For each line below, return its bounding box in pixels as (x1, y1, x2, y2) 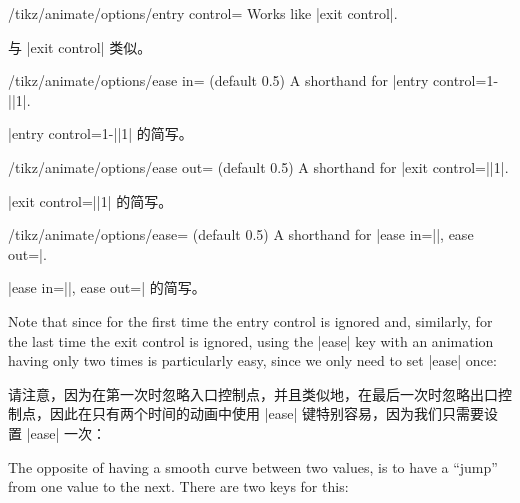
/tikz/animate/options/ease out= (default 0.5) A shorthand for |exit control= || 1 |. (8, 156, 509, 177)
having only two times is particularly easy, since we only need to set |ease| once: (8, 350, 497, 371)
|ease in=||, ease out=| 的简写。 (8, 277, 206, 298)
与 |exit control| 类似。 (8, 36, 152, 57)
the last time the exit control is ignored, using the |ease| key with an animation (8, 330, 494, 351)
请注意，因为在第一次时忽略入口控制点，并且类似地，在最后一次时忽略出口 (8, 383, 498, 404)
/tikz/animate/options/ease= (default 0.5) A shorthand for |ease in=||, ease (8, 224, 474, 245)
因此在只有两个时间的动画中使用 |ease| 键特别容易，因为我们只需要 (49, 403, 485, 424)
